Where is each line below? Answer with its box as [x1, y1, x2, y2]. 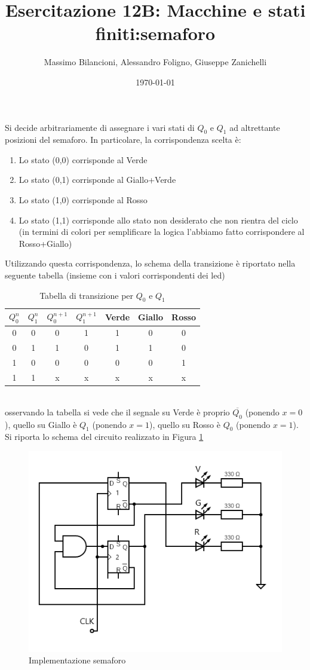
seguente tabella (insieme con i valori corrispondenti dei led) [5, 269, 225, 282]
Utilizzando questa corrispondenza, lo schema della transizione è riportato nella [5, 257, 296, 270]
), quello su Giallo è [5, 418, 77, 430]
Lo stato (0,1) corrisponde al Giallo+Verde [19, 173, 176, 186]
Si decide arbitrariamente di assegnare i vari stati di [5, 121, 195, 133]
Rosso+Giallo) [19, 237, 72, 249]
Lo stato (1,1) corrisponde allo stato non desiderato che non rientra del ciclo [19, 213, 298, 226]
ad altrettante [229, 121, 280, 133]
